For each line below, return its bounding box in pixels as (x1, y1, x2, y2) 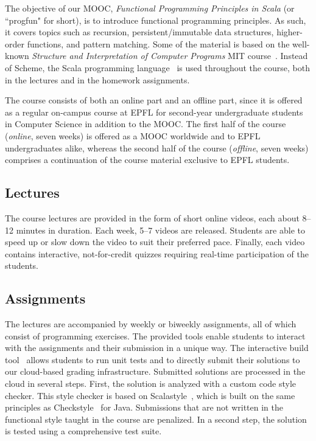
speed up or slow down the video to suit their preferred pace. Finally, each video (5, 235, 305, 248)
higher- (276, 26, 303, 38)
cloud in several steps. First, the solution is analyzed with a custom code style (5, 377, 297, 390)
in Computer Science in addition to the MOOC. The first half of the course (5, 117, 286, 130)
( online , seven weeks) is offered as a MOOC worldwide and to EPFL (5, 129, 261, 142)
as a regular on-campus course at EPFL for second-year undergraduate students (5, 105, 303, 118)
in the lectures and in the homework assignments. (5, 73, 190, 86)
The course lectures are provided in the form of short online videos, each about (5, 211, 300, 224)
